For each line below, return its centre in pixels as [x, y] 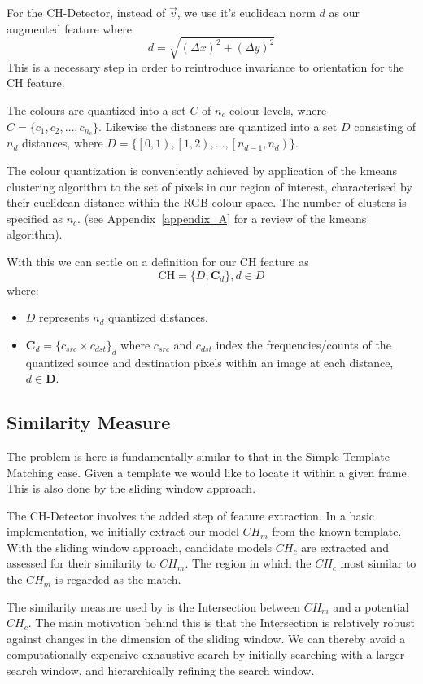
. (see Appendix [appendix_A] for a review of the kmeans [222, 218]
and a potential [371, 606]
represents [64, 317]
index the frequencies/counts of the [303, 344]
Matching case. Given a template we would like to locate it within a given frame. [208, 472]
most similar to [378, 563]
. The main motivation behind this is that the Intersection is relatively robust [222, 623]
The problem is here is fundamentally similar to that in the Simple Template [198, 456]
